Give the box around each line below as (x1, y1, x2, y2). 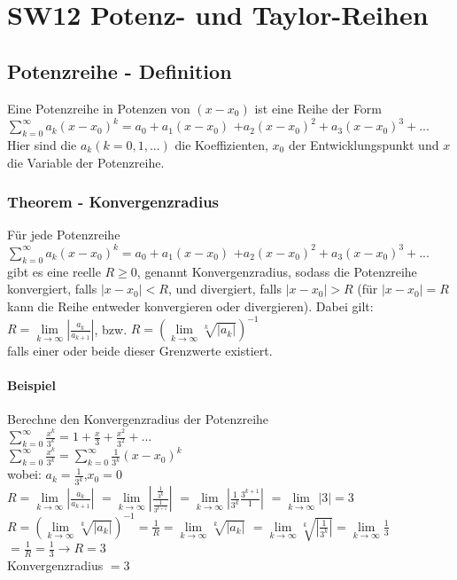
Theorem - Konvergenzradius (7, 191, 220, 213)
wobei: (7, 465, 42, 483)
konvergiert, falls (7, 279, 97, 298)
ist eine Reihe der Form (254, 98, 383, 117)
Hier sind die (7, 135, 77, 153)
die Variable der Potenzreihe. (7, 153, 165, 171)
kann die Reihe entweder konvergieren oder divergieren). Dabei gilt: (7, 296, 374, 315)
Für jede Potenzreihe (7, 225, 120, 244)
